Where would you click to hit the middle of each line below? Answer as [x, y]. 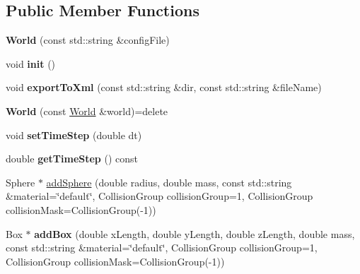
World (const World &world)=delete [87, 111]
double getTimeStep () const [72, 159]
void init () [31, 63]
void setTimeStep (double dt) [74, 135]
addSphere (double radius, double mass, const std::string [169, 182]
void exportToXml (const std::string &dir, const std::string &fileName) [164, 87]
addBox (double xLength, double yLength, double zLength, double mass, [194, 233]
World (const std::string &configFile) [88, 40]
